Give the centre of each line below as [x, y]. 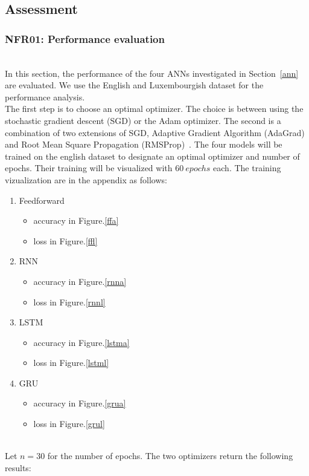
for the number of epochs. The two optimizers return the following [170, 456]
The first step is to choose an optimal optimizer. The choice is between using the [154, 109]
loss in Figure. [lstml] [71, 363]
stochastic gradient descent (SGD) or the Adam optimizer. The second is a [143, 120]
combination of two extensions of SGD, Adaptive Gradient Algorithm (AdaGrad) [155, 132]
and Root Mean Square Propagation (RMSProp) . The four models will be [144, 144]
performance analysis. [45, 96]
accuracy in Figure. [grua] [80, 403]
